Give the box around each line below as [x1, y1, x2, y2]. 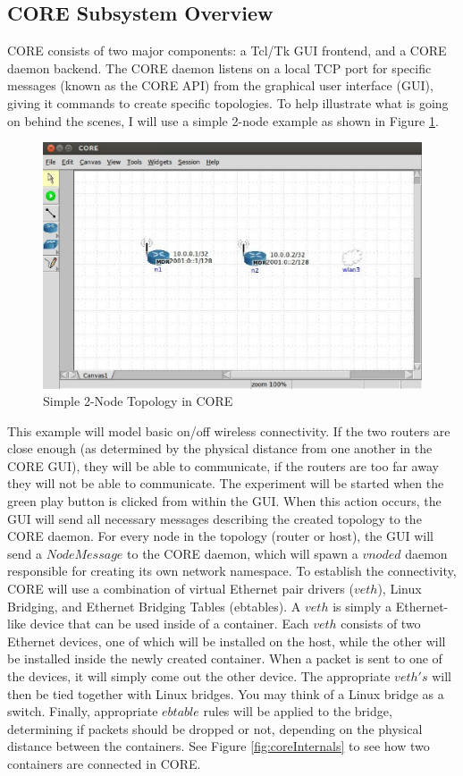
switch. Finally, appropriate [7, 702, 158, 721]
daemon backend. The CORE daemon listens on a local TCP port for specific [7, 58, 432, 77]
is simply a [333, 596, 392, 615]
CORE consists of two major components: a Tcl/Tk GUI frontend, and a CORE [7, 41, 447, 60]
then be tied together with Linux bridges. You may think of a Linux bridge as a [7, 684, 444, 703]
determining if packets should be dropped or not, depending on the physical [7, 719, 423, 738]
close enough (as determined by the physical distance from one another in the [7, 439, 433, 458]
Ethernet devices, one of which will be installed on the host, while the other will [7, 631, 446, 650]
